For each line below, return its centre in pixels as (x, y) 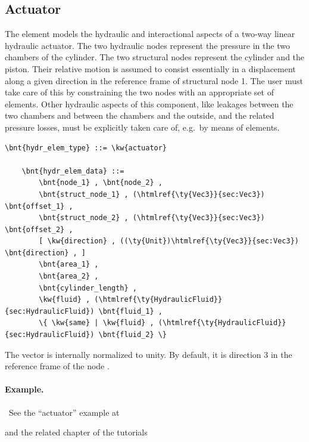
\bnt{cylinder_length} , (88, 288)
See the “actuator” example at (64, 412)
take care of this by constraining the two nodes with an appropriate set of (139, 92)
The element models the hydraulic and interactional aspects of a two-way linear (150, 34)
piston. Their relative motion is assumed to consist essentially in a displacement (150, 68)
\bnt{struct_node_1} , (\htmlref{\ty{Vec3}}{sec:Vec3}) (152, 194)
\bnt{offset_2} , (39, 229)
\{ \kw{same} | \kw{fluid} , (96, 323)
